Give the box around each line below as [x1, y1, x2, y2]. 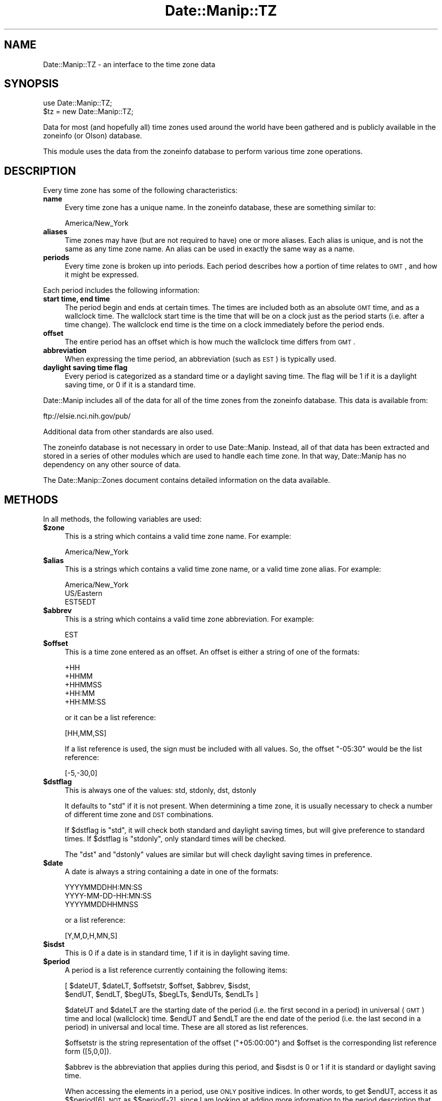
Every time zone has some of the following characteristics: [43, 186, 238, 195]
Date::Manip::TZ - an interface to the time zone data [43, 60, 215, 69]
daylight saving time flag [43, 363, 128, 372]
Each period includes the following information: [43, 286, 200, 295]
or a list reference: [65, 916, 126, 925]
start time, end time [43, 294, 110, 304]
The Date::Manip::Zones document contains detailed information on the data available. [43, 476, 330, 485]
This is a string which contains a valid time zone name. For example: [65, 532, 291, 541]
